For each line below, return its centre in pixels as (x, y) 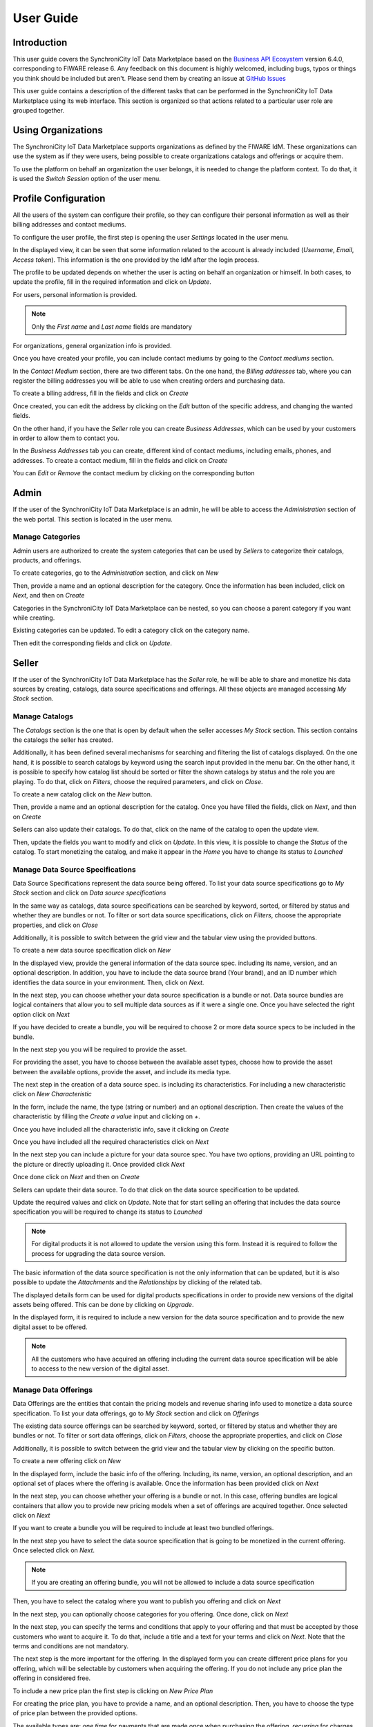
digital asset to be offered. (50, 1327)
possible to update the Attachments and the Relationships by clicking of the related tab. (137, 1282)
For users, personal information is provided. (75, 294)
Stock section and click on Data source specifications (89, 893)
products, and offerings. (47, 560)
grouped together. (39, 111)
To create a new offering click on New (67, 1461)
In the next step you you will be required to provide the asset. (100, 1049)
